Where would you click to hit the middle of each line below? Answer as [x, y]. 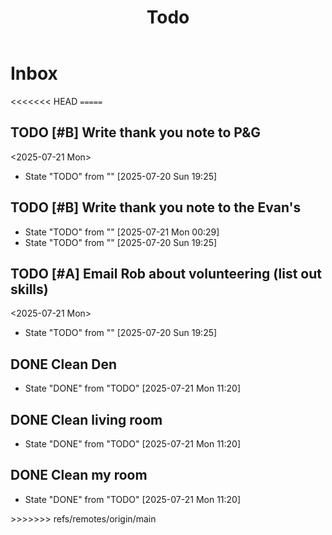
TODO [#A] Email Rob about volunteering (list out [166, 273]
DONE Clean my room [79, 475]
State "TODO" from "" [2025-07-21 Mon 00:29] [122, 232]
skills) [29, 289]
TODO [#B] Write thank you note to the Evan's [156, 207]
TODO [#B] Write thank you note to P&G [136, 132]
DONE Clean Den [64, 364]
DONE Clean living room [86, 419]
